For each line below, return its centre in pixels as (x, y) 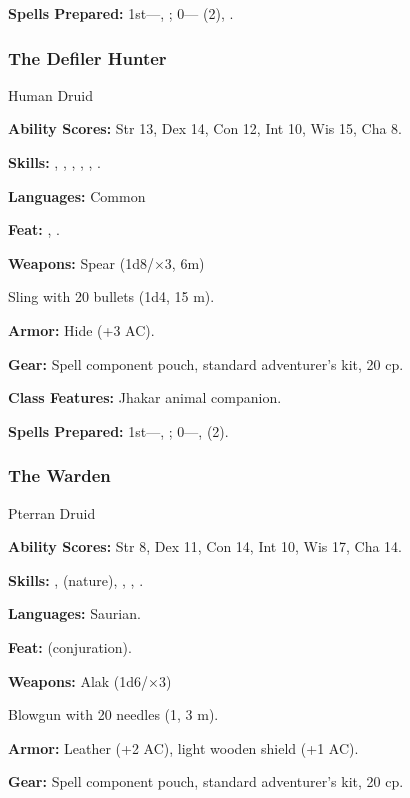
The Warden (59, 475)
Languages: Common (77, 195)
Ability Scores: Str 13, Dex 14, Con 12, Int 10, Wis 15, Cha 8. (205, 128)
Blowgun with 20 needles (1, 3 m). (113, 714)
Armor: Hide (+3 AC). (81, 329)
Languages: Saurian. (74, 613)
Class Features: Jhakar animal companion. (145, 397)
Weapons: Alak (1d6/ (78, 680)
